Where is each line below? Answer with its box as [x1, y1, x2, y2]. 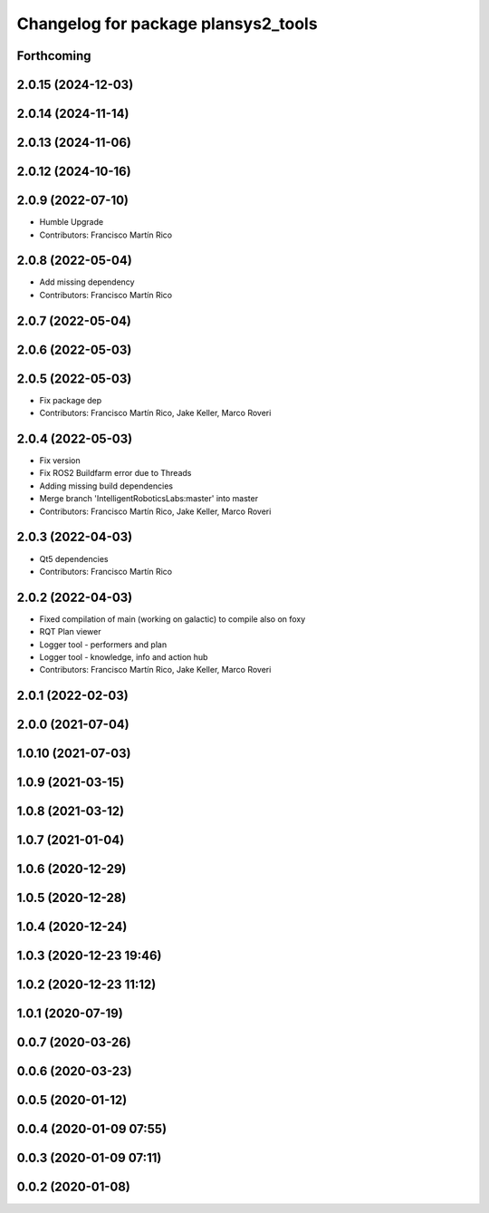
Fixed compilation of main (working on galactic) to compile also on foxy [39, 613, 306, 625]
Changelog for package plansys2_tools [16, 14, 318, 34]
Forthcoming [16, 48, 91, 63]
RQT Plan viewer [39, 626, 101, 637]
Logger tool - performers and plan [39, 639, 168, 650]
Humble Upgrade [39, 217, 104, 228]
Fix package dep [39, 394, 102, 405]
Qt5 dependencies [39, 553, 109, 564]
